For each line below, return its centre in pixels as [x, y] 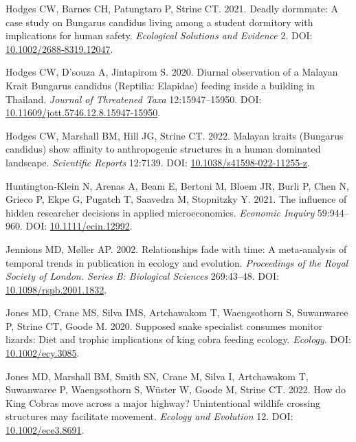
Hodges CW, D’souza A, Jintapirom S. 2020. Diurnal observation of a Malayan [172, 72]
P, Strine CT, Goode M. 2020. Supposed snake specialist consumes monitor [164, 325]
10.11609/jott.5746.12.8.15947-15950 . [83, 112]
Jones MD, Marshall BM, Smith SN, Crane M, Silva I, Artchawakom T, [157, 376]
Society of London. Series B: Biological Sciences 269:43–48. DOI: [142, 276]
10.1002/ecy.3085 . [43, 353]
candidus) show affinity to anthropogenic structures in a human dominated [163, 149]
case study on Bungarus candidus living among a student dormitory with [159, 22]
